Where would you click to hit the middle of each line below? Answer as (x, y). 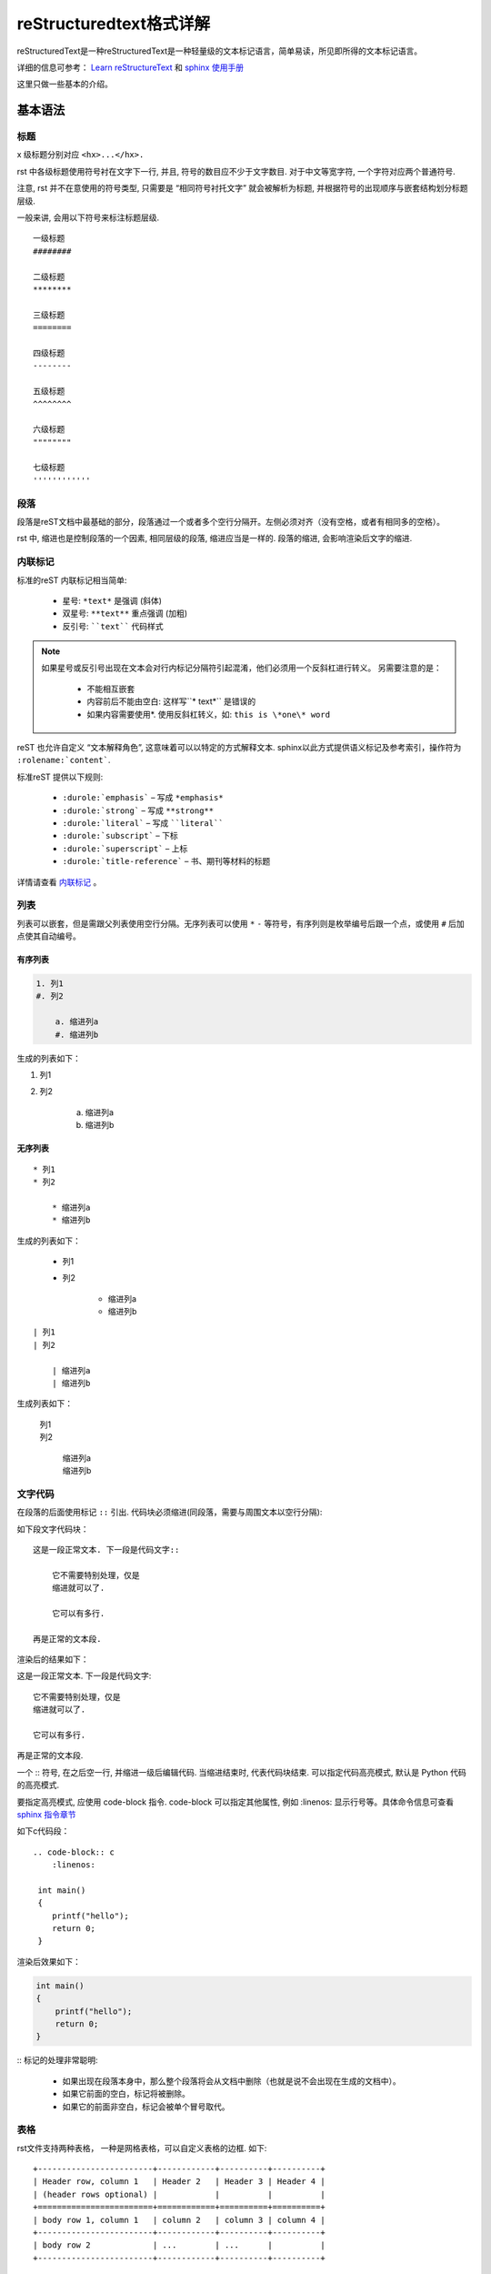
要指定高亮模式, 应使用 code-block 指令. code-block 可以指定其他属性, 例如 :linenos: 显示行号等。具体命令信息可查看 (235, 1802)
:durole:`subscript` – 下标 (120, 836)
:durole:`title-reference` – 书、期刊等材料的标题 (166, 861)
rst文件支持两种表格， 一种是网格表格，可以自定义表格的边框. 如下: (142, 2148)
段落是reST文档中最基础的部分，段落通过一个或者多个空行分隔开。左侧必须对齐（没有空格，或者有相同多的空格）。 (231, 522)
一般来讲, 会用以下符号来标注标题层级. (88, 217)
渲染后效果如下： (49, 1961)
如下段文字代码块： (53, 1529)
